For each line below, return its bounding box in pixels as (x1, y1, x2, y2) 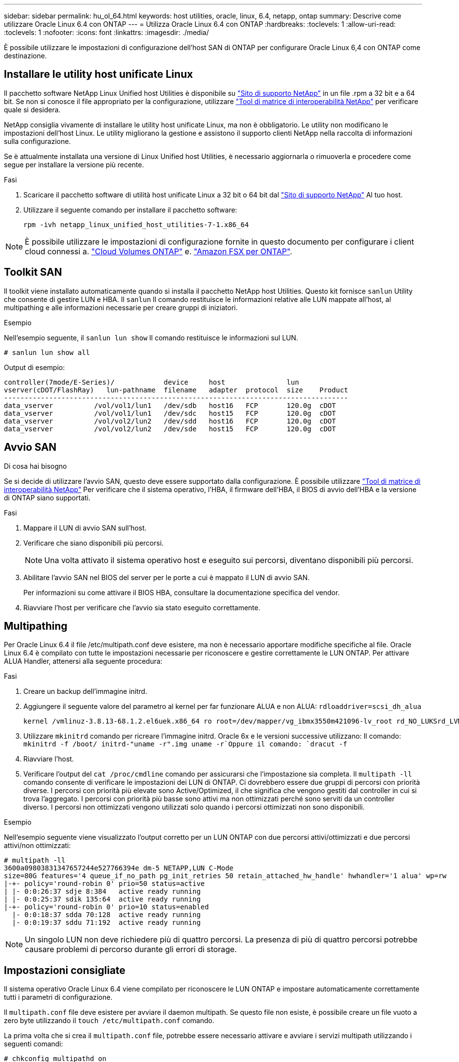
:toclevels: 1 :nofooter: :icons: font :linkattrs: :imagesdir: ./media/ (4, 28, 209, 36)
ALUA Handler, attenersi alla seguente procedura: (4, 657, 162, 666)
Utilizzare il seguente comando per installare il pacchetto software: (23, 205, 237, 214)
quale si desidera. (4, 105, 61, 114)
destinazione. (4, 52, 47, 60)
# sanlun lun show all (4, 348, 90, 356)
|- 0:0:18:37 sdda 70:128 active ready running (12, 911, 201, 919)
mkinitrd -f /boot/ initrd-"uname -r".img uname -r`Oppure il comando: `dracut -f (23, 740, 347, 748)
